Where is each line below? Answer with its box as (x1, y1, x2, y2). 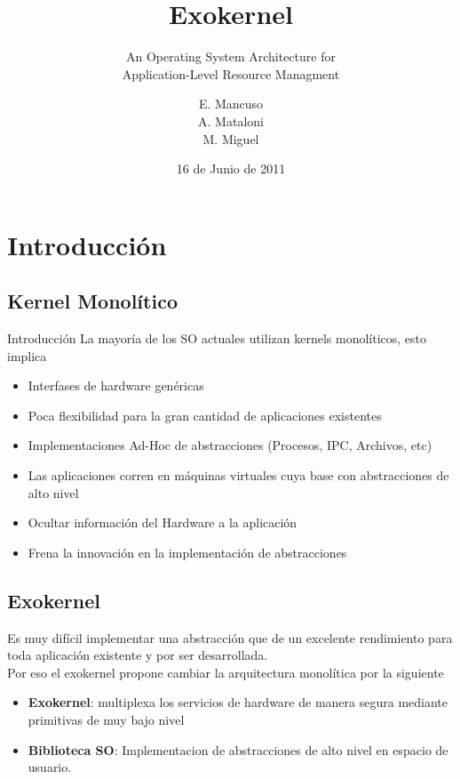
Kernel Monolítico (7, 287, 178, 315)
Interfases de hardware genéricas (28, 376, 204, 395)
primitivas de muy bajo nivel (28, 711, 185, 728)
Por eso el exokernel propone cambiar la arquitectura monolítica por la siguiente (7, 663, 444, 681)
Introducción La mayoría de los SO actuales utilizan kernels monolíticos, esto (7, 329, 427, 348)
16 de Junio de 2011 (176, 159, 286, 178)
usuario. (28, 758, 72, 776)
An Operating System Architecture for (126, 47, 336, 66)
